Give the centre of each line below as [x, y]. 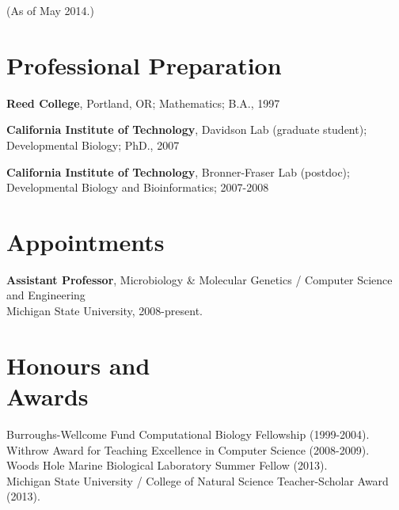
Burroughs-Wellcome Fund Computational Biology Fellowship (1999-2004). [188, 434]
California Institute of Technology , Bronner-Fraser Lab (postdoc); [178, 171]
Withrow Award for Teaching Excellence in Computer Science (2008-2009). [188, 449]
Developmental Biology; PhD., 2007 [93, 145]
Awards [47, 396]
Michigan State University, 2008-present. [104, 310]
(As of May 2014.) [50, 10]
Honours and [78, 365]
